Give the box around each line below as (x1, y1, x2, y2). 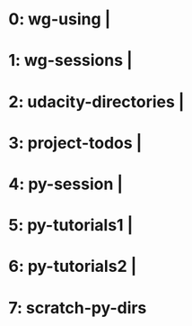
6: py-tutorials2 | (8, 257, 137, 276)
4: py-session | (8, 174, 123, 194)
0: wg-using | (8, 9, 111, 30)
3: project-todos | (8, 132, 143, 153)
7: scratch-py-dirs (8, 297, 147, 318)
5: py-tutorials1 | (8, 215, 134, 236)
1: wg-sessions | (8, 50, 133, 71)
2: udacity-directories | (8, 91, 185, 112)
